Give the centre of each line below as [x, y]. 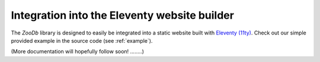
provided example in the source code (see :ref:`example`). [82, 40]
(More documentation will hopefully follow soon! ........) [78, 51]
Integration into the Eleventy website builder [122, 15]
